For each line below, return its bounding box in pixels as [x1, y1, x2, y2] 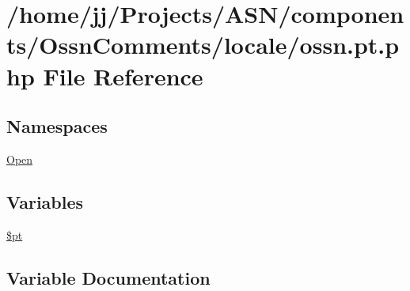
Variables [6, 189, 84, 214]
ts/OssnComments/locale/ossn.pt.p [6, 28, 400, 61]
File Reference [43, 59, 203, 92]
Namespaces [6, 114, 108, 138]
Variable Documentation [6, 265, 211, 289]
